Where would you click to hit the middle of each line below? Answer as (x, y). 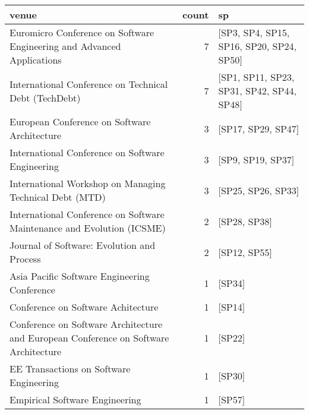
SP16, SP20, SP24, (257, 46)
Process (25, 259)
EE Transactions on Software (70, 369)
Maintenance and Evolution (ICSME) (88, 228)
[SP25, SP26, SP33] (259, 190)
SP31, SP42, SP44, (257, 91)
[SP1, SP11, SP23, (256, 77)
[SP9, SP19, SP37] (256, 159)
